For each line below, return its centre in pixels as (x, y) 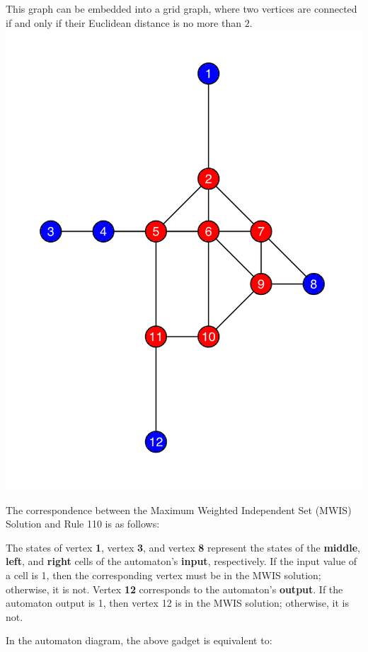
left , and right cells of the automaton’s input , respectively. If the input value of (182, 561)
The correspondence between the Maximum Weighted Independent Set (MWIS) (179, 510)
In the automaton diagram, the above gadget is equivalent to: (139, 640)
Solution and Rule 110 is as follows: (83, 524)
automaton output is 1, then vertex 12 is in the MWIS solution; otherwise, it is (178, 603)
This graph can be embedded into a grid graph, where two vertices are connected (182, 8)
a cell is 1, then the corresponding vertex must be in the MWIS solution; (163, 575)
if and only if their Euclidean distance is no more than (123, 22)
